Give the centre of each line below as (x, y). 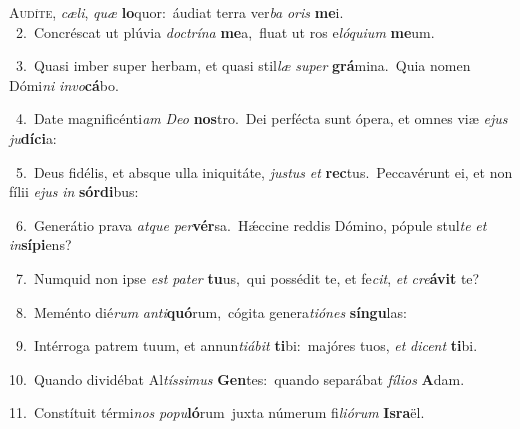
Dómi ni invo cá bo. (64, 84)
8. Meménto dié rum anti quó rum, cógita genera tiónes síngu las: (211, 311)
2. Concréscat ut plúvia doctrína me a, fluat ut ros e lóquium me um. (225, 31)
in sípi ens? (40, 244)
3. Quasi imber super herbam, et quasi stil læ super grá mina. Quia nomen (243, 65)
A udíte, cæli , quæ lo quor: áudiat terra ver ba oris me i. (176, 12)
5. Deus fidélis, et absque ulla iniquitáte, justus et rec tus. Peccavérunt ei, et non (264, 171)
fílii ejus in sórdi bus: (74, 191)
